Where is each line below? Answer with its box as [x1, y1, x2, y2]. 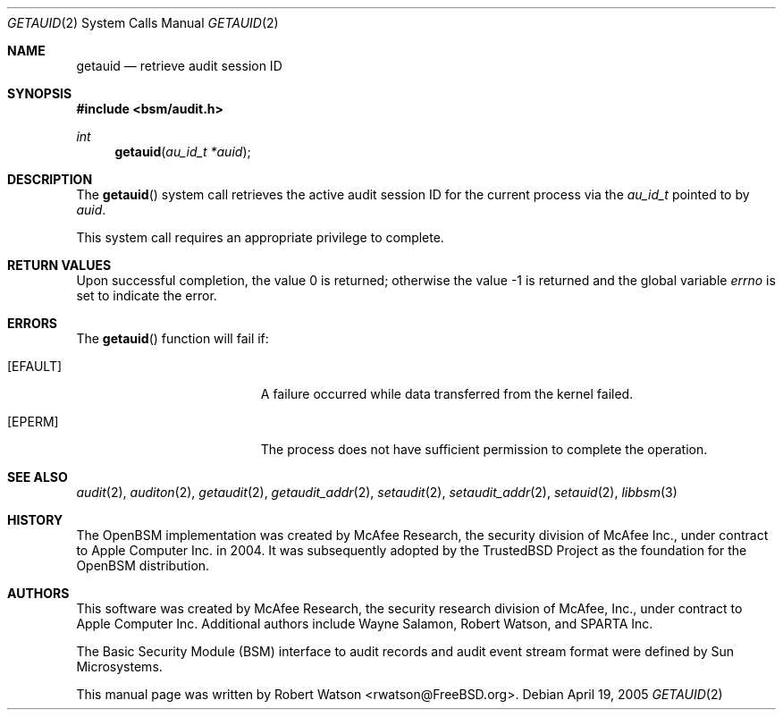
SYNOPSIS [7, 86, 72, 101]
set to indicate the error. [76, 288, 217, 303]
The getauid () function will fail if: [76, 331, 269, 346]
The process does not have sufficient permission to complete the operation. [260, 442, 708, 457]
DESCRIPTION [7, 172, 93, 187]
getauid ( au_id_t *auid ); [114, 144, 251, 159]
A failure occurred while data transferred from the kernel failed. [260, 386, 634, 401]
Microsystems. [76, 659, 163, 674]
